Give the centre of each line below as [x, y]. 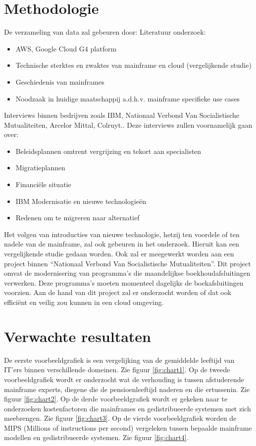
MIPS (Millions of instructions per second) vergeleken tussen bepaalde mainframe [128, 427]
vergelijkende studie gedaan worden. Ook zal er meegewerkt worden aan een [119, 254]
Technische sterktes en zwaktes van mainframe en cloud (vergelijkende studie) [133, 65]
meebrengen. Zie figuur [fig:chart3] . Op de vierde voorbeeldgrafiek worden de [120, 418]
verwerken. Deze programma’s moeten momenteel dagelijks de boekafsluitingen [124, 282]
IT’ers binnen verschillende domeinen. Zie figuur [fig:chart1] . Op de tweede [117, 370]
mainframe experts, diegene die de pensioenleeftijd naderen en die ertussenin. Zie [127, 389]
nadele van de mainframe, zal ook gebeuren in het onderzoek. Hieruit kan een [122, 244]
